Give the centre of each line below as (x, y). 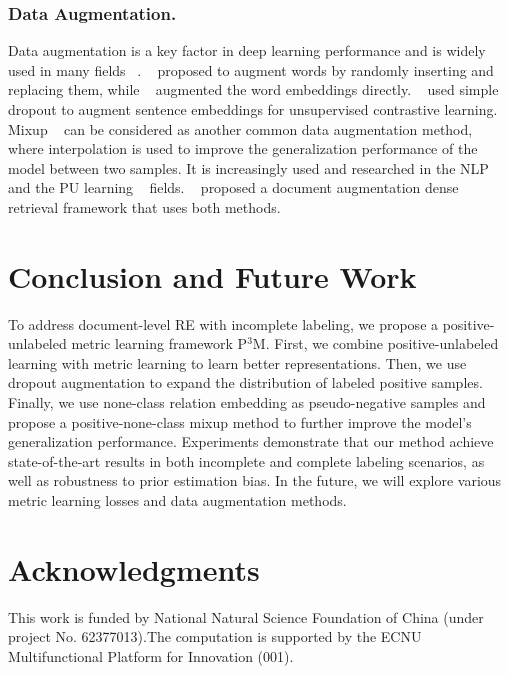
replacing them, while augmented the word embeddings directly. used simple (253, 89)
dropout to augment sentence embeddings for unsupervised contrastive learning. (253, 109)
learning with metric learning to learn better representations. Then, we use (237, 362)
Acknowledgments (134, 568)
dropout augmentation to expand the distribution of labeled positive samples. (245, 382)
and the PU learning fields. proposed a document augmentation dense (233, 187)
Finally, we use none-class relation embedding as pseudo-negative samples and (247, 402)
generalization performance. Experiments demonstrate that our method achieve (251, 441)
